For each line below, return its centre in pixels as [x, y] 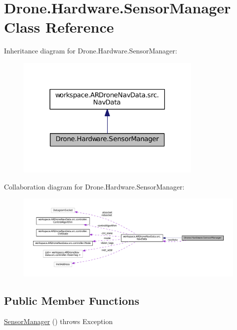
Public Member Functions [72, 301]
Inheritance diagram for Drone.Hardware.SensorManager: [91, 51]
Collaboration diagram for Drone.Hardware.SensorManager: [94, 186]
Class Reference [59, 27]
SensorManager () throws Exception [59, 321]
